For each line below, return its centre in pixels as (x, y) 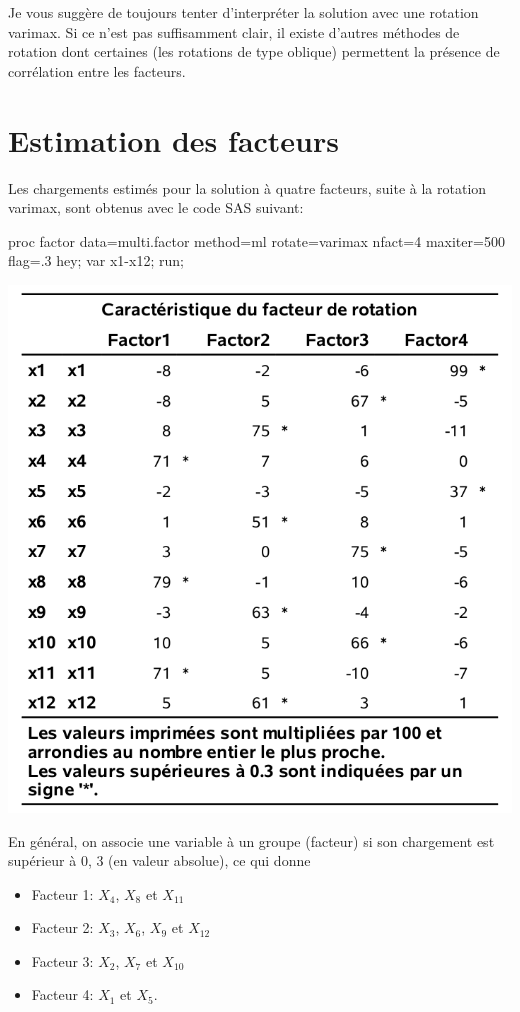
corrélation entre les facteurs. (97, 70)
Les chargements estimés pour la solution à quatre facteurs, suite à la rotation (247, 187)
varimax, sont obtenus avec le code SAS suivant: (156, 207)
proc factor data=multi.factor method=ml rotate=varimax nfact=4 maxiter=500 (256, 240)
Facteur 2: (62, 927)
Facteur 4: (62, 994)
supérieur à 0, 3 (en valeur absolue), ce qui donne (159, 860)
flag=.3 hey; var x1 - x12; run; (96, 260)
